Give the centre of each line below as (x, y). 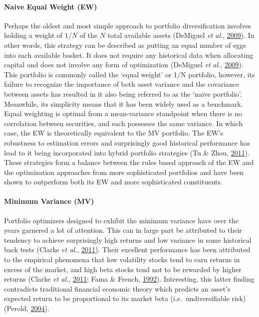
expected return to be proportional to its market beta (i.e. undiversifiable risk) (125, 298)
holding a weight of (33, 35)
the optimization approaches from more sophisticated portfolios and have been (124, 172)
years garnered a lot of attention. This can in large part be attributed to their (123, 230)
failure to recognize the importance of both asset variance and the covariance (122, 84)
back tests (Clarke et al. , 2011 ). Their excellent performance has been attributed (127, 249)
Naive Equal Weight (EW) (51, 6)
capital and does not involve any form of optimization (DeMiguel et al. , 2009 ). (124, 65)
